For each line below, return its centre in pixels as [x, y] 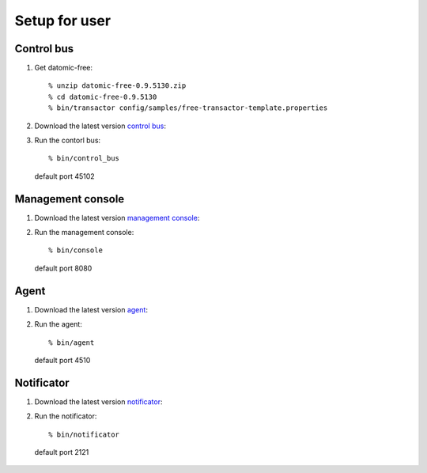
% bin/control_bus [84, 159]
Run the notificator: [66, 416]
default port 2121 [62, 452]
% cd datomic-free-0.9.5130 [103, 96]
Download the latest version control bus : [100, 126]
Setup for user [62, 21]
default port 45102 [64, 176]
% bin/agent [72, 342]
